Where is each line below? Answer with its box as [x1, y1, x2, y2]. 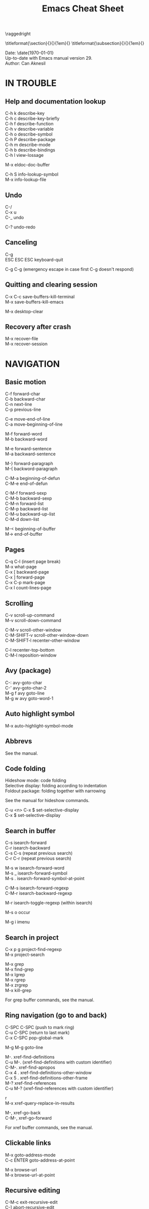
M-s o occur [5, 910, 31, 916]
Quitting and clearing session [5, 281, 98, 289]
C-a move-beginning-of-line [5, 421, 63, 427]
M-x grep [5, 961, 24, 967]
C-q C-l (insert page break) [5, 558, 61, 565]
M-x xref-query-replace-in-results [5, 1100, 75, 1106]
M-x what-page [5, 564, 37, 570]
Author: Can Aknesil [5, 60, 46, 67]
